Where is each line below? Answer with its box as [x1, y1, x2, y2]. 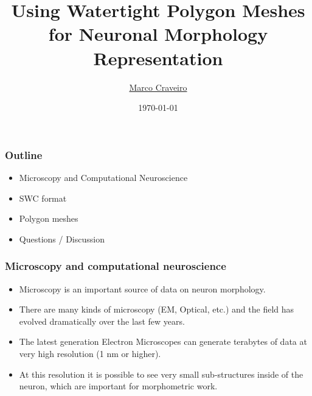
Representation [93, 45, 223, 70]
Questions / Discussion [19, 232, 105, 245]
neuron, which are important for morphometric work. [19, 380, 218, 392]
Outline [5, 147, 43, 162]
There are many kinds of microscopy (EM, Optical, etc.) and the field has [19, 303, 294, 316]
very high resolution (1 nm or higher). [19, 347, 161, 359]
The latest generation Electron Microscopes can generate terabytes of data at [19, 335, 307, 348]
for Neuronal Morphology [48, 21, 268, 46]
